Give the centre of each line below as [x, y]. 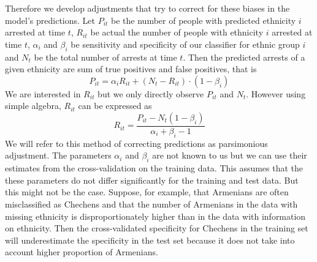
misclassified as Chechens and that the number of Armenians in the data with [151, 204]
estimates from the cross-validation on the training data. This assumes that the [154, 168]
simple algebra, [33, 106]
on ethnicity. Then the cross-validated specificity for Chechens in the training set [157, 228]
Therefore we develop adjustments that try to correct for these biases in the [147, 8]
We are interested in [43, 93]
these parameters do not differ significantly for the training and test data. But [152, 180]
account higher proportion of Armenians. [82, 252]
